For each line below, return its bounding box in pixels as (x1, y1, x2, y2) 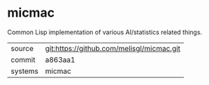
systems (10, 66, 38, 76)
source (10, 43, 34, 53)
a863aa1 (45, 54, 75, 64)
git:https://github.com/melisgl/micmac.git (45, 43, 180, 53)
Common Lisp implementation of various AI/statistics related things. (7, 28, 203, 36)
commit (10, 54, 36, 64)
